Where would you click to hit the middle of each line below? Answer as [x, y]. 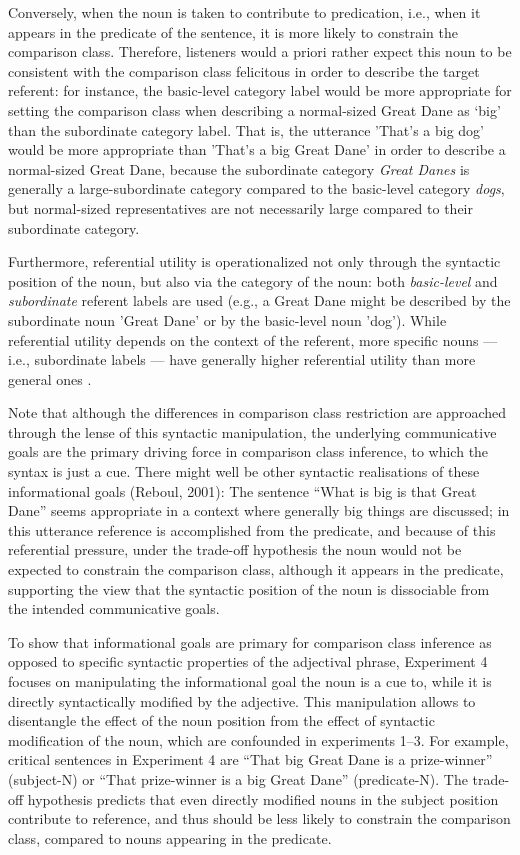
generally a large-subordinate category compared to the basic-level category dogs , [256, 188]
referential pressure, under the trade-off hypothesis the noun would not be [235, 549]
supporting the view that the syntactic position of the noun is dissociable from [249, 588]
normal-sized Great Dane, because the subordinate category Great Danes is [239, 168]
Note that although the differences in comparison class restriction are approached [257, 412]
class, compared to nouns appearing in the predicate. [170, 837]
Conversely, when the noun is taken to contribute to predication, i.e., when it [244, 12]
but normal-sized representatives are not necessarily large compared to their [240, 207]
